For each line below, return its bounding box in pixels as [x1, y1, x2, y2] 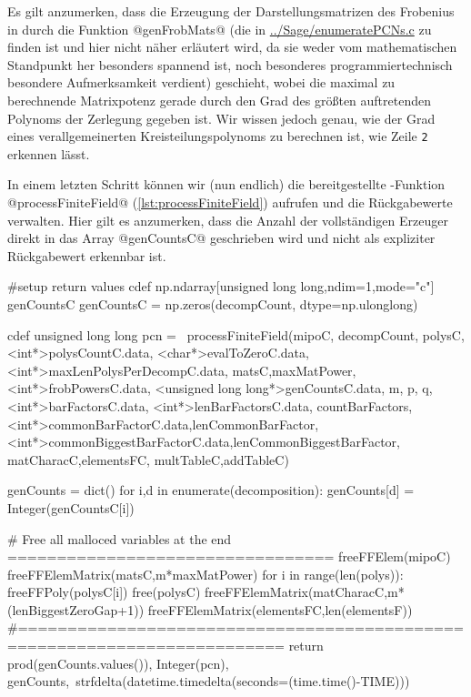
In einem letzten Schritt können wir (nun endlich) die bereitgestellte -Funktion [7, 175, 446, 194]
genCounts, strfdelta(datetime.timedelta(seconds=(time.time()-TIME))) [7, 672, 410, 691]
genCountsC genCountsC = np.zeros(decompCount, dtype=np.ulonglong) [7, 294, 418, 313]
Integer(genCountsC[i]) [7, 498, 135, 517]
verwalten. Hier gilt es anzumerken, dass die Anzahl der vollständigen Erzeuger [7, 210, 448, 229]
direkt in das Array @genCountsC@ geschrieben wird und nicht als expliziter [7, 228, 436, 247]
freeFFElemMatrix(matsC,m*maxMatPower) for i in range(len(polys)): [7, 564, 404, 583]
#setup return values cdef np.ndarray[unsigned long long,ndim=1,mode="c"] [7, 277, 435, 296]
